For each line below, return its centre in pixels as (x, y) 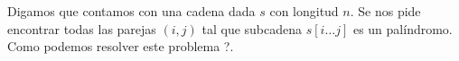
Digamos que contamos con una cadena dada (131, 11)
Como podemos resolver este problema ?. (121, 46)
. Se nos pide (385, 11)
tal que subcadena (252, 28)
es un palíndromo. (403, 28)
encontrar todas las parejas (82, 28)
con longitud (304, 11)
